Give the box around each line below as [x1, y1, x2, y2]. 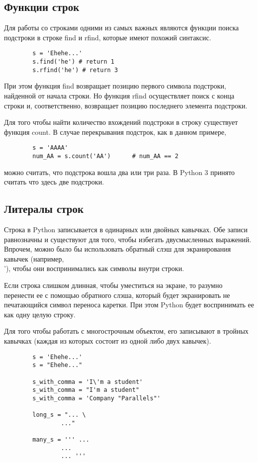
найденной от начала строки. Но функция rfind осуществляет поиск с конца [4, 90, 235, 100]
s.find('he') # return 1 [32, 58, 114, 66]
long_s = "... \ [32, 411, 86, 419]
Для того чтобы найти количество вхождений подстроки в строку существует [4, 117, 238, 127]
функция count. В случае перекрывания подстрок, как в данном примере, [4, 126, 227, 137]
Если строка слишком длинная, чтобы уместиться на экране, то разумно [4, 280, 223, 290]
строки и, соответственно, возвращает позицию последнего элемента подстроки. [4, 100, 248, 110]
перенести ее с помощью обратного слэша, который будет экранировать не [4, 289, 230, 300]
